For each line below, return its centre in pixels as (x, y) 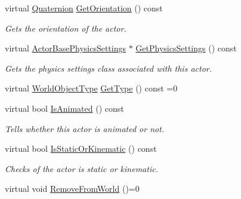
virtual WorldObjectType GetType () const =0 (91, 88)
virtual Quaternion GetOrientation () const (84, 8)
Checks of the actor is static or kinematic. (81, 168)
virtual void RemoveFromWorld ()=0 (72, 189)
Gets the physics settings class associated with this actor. (109, 68)
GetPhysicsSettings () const (186, 48)
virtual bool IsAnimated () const (64, 108)
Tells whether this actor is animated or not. (85, 128)
